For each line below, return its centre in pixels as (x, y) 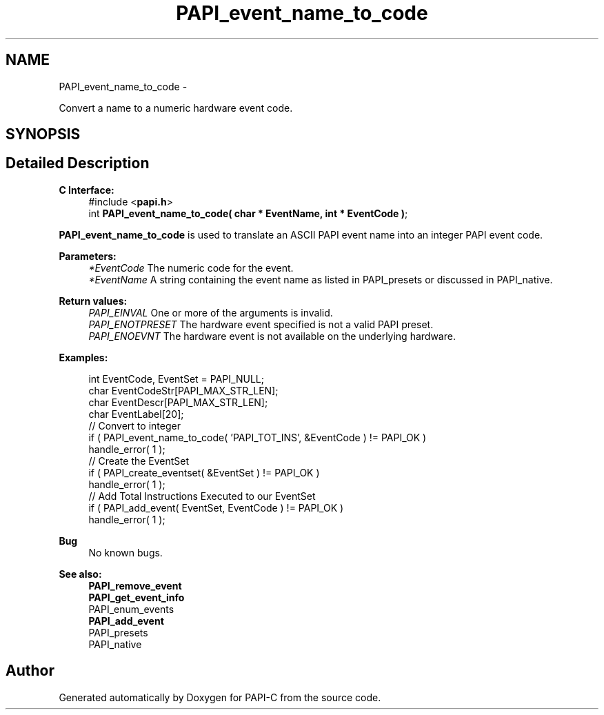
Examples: (83, 357)
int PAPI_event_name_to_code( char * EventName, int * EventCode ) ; (248, 213)
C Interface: (87, 190)
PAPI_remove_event (135, 585)
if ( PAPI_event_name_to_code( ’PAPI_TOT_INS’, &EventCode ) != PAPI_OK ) (258, 437)
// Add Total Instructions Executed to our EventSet (202, 496)
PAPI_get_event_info (137, 597)
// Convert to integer (134, 425)
